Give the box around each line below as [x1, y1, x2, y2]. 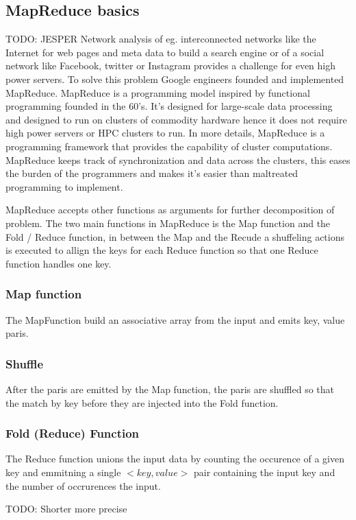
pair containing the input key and [193, 464, 335, 479]
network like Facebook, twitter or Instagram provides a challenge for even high [5, 58, 336, 73]
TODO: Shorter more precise [5, 501, 127, 516]
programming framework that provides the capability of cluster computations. [5, 139, 333, 153]
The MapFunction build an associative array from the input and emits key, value [5, 312, 345, 327]
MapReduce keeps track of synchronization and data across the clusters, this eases [5, 152, 351, 167]
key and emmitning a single [5, 464, 121, 479]
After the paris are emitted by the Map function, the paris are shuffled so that [5, 381, 335, 396]
